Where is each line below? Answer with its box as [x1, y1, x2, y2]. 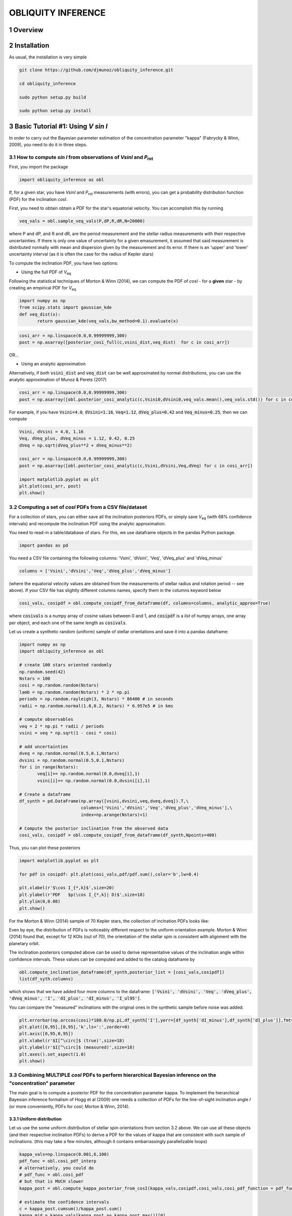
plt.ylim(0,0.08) [19, 899, 61, 904]
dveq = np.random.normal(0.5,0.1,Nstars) [19, 751, 120, 756]
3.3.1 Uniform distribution [9, 1116, 62, 1122]
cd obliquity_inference [19, 81, 76, 86]
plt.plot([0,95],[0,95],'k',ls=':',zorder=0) [19, 1024, 130, 1030]
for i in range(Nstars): [19, 764, 79, 770]
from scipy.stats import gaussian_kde [19, 304, 112, 310]
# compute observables [19, 716, 73, 722]
